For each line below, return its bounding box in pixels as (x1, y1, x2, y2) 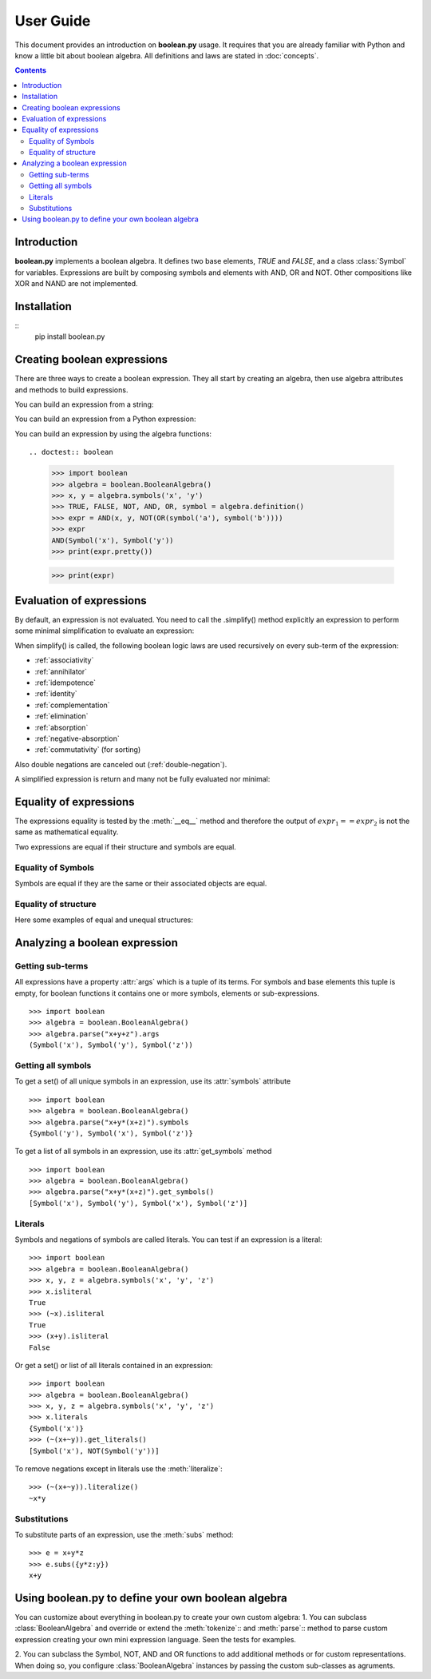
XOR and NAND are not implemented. (14, 279, 139, 288)
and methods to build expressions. (14, 384, 129, 395)
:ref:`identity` (34, 689, 77, 698)
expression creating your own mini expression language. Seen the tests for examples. (14, 1634, 297, 1644)
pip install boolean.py (34, 332, 105, 341)
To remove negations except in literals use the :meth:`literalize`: (14, 1464, 223, 1474)
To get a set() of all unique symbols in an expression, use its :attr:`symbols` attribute (14, 1076, 291, 1086)
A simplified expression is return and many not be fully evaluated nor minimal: (14, 774, 271, 784)
